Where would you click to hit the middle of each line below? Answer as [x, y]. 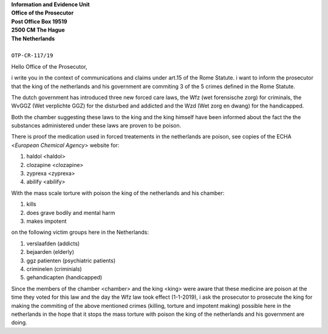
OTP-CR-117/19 [32, 56]
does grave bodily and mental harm [71, 213]
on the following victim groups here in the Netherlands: [80, 232]
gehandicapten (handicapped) [64, 278]
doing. [19, 322]
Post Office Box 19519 [39, 21]
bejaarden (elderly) [50, 252]
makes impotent [46, 221]
